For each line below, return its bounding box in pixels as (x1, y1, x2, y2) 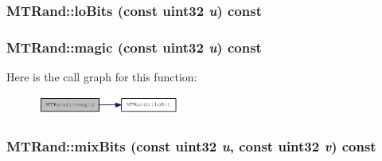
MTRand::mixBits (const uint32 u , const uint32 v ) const (6, 135, 376, 155)
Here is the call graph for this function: (6, 69, 197, 85)
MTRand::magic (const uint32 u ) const (6, 37, 262, 57)
